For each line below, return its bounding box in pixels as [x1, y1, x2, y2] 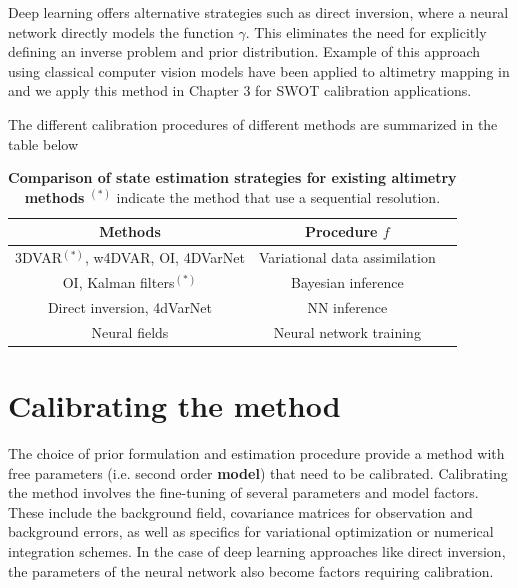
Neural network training [273, 321, 421, 342]
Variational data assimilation [258, 247, 436, 268]
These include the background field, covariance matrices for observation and [8, 501, 473, 522]
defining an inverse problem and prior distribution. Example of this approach [8, 41, 481, 62]
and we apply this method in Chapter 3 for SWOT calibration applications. [8, 80, 472, 101]
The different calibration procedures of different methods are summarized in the [8, 113, 498, 134]
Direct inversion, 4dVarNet [47, 296, 213, 317]
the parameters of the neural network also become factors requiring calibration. [8, 560, 494, 581]
